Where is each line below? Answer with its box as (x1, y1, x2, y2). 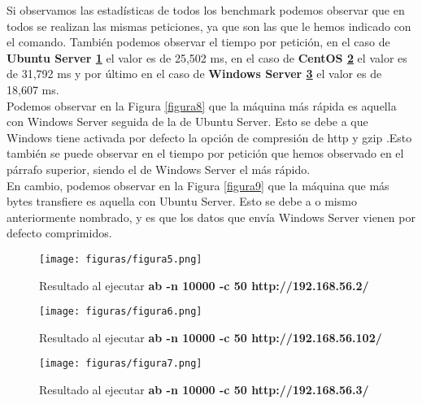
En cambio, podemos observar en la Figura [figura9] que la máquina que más (7, 176, 389, 193)
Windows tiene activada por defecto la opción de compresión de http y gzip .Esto (7, 128, 412, 146)
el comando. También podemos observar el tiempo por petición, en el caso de (7, 33, 390, 50)
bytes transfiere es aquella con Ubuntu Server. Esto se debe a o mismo (7, 193, 357, 210)
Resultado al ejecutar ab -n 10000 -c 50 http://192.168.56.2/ (39, 276, 369, 293)
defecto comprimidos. (7, 224, 112, 241)
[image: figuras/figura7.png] (39, 358, 202, 370)
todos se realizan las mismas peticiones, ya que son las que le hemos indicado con (7, 17, 411, 34)
